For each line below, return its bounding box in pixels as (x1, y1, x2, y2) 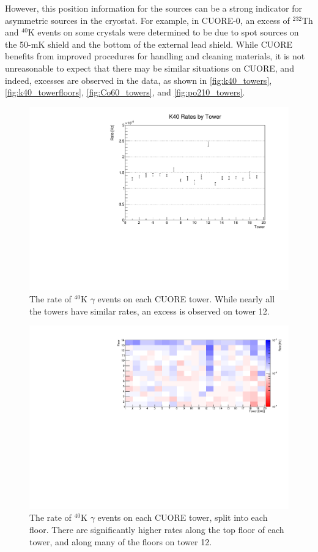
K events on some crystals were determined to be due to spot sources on (28, 26, 299, 39)
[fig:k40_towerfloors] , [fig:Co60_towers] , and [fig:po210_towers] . (5, 86, 245, 99)
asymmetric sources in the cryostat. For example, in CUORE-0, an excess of (5, 13, 290, 26)
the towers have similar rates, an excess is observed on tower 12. (29, 304, 270, 317)
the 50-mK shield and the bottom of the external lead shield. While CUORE (5, 37, 292, 50)
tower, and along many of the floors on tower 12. (29, 535, 212, 548)
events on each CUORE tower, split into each (97, 511, 268, 524)
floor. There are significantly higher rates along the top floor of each (29, 523, 284, 536)
